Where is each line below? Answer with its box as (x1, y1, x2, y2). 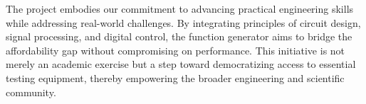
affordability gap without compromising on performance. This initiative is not (6, 42, 345, 57)
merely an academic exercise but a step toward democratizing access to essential (6, 57, 356, 71)
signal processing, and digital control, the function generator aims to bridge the (6, 29, 352, 44)
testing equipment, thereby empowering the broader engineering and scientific (6, 70, 345, 85)
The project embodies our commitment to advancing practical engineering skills (6, 1, 354, 16)
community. (6, 84, 56, 99)
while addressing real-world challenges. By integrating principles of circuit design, (6, 15, 361, 30)
